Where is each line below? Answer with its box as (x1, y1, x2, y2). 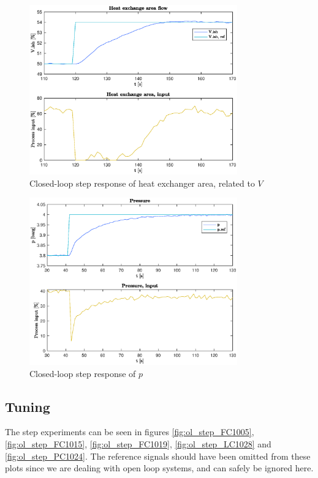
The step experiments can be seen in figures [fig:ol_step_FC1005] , (5, 425, 254, 438)
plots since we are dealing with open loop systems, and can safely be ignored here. (5, 461, 314, 474)
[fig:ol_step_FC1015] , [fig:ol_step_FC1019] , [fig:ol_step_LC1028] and (5, 438, 271, 450)
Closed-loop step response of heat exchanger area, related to (29, 176, 255, 189)
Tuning (5, 397, 50, 416)
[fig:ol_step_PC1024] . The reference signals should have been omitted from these (5, 449, 311, 462)
